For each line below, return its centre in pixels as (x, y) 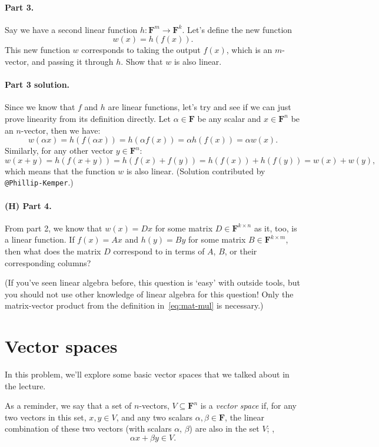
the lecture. (25, 385)
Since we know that (40, 107)
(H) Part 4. (28, 205)
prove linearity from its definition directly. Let (88, 118)
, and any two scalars (154, 417)
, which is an (249, 50)
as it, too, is (275, 228)
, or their (241, 251)
